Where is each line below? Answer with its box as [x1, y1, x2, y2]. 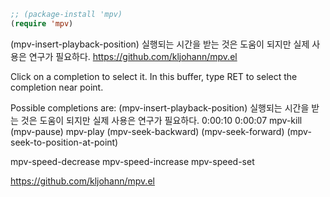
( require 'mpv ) [10, 18, 74, 29]
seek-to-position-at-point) [10, 136, 119, 148]
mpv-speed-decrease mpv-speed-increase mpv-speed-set [10, 155, 255, 167]
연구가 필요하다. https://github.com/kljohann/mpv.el [28, 50, 238, 62]
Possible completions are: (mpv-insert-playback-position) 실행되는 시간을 [10, 101, 310, 114]
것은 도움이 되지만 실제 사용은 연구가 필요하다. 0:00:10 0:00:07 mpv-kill [20, 114, 303, 126]
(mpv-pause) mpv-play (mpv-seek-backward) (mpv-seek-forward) [10, 125, 285, 137]
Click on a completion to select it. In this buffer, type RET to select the [10, 70, 298, 82]
